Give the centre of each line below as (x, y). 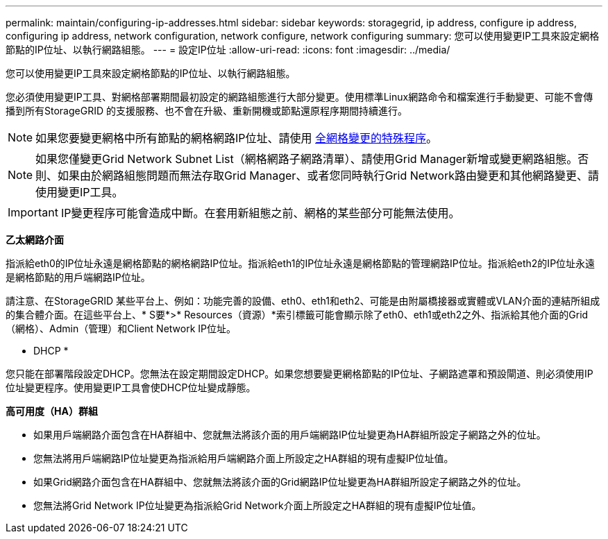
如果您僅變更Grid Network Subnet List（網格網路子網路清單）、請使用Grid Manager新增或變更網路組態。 (307, 159)
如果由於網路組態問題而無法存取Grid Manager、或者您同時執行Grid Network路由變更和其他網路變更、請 (328, 176)
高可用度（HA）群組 (52, 411)
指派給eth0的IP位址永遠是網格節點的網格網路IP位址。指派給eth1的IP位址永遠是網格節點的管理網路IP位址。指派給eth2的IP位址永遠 (301, 263)
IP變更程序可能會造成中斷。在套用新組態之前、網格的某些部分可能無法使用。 (260, 213)
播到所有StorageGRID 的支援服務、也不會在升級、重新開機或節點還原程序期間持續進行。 (206, 111)
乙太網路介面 (35, 240)
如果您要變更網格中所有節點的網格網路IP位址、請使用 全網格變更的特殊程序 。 (237, 138)
